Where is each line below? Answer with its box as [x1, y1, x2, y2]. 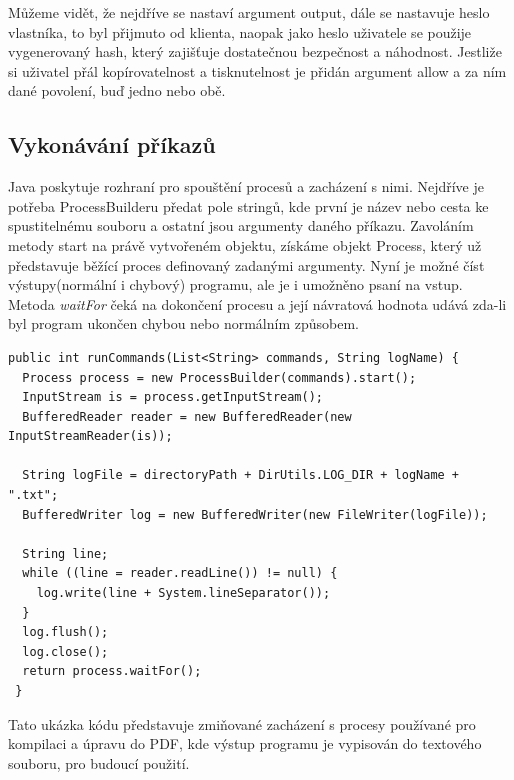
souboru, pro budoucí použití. [8, 752, 190, 773]
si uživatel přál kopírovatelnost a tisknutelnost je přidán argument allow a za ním [8, 60, 507, 81]
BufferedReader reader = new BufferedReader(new [22, 409, 352, 424]
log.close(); [22, 644, 109, 659]
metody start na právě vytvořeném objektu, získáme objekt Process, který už [8, 234, 482, 255]
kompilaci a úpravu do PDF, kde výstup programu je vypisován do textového [8, 733, 482, 754]
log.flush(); [22, 625, 109, 640]
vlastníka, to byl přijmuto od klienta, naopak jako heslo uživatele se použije [8, 21, 472, 42]
